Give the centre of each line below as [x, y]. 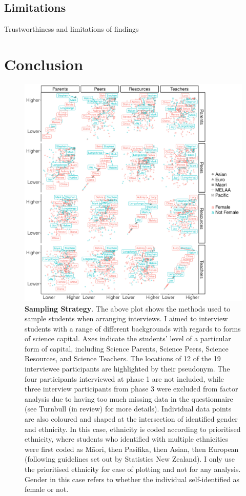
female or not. [47, 489]
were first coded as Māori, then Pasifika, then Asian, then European [132, 449]
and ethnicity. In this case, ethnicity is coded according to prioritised [133, 429]
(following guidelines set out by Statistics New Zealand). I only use [130, 459]
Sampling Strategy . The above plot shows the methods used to [128, 308]
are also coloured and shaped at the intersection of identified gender [131, 419]
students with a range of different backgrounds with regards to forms [133, 328]
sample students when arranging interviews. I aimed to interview [126, 318]
